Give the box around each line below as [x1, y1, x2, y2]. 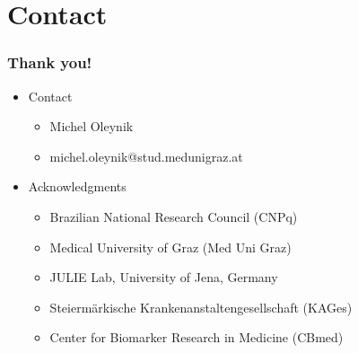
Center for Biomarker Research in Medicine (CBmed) [49, 328, 344, 347]
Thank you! [7, 51, 92, 74]
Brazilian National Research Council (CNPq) [49, 207, 298, 225]
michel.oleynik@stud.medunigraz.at [49, 146, 243, 165]
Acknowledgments [28, 177, 127, 196]
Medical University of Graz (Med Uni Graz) [49, 237, 292, 256]
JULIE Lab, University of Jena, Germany [49, 268, 278, 287]
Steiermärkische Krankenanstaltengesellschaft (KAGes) [49, 297, 353, 316]
